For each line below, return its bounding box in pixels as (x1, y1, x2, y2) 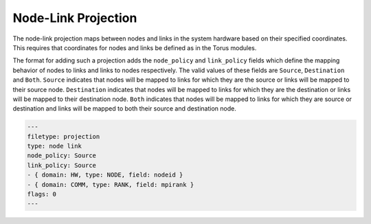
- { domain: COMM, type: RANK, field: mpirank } (27, 181, 194, 188)
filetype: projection (27, 133, 100, 140)
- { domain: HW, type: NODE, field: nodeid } (27, 171, 183, 179)
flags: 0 (27, 190, 57, 198)
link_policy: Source (27, 161, 96, 169)
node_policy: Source (27, 152, 96, 159)
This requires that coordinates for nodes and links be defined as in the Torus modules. (12, 43, 257, 52)
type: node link (27, 142, 82, 150)
